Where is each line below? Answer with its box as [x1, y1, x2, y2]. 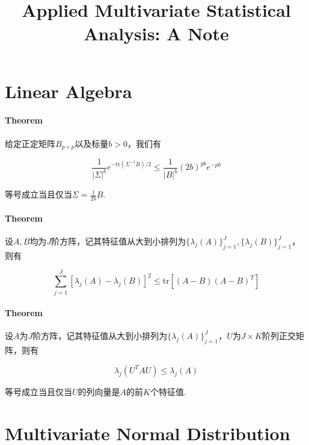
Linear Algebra [5, 78, 132, 103]
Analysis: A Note [84, 21, 229, 46]
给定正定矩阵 [5, 137, 55, 149]
